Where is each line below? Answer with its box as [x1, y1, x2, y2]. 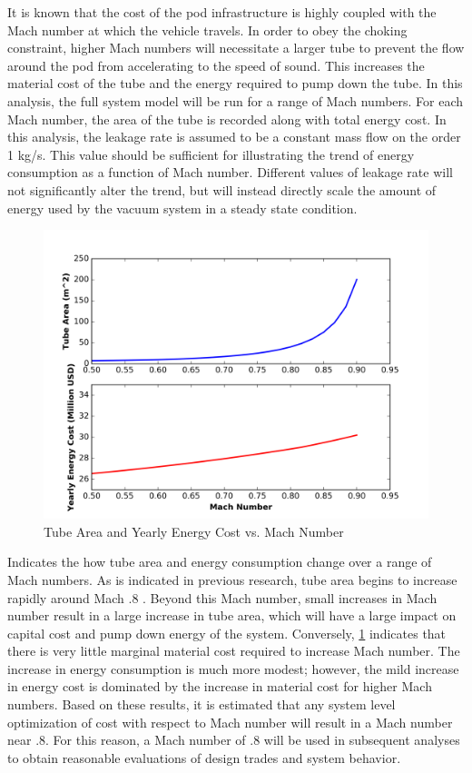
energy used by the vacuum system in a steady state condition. [7, 198, 358, 217]
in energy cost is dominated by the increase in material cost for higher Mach [7, 677, 432, 696]
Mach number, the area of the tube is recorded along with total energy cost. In [7, 109, 447, 128]
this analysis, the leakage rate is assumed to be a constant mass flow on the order [7, 127, 461, 146]
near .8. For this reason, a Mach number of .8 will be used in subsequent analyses [7, 730, 460, 749]
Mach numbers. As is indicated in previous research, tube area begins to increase [7, 570, 457, 589]
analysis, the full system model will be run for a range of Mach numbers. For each [7, 91, 464, 110]
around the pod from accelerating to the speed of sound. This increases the [7, 55, 425, 74]
